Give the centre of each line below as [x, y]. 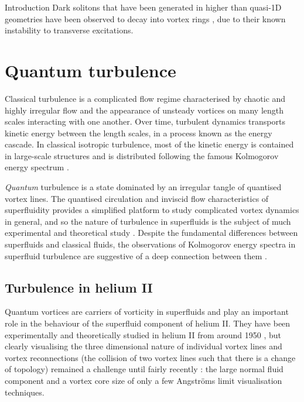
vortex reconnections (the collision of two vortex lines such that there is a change [150, 357]
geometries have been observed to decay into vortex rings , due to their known [145, 18]
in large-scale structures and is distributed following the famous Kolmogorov [142, 155]
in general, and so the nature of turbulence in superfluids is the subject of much [148, 221]
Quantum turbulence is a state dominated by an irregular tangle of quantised [143, 187]
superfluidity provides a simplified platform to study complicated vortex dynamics [152, 210]
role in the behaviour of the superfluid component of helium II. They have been [148, 323]
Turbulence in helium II [79, 287]
